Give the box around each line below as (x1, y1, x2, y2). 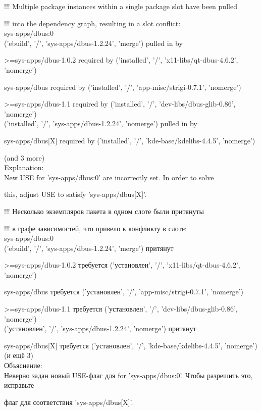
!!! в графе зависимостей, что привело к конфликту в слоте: (4, 223, 187, 233)
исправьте (4, 380, 34, 390)
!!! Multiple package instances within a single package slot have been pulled (4, 1, 237, 11)
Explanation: (4, 162, 44, 173)
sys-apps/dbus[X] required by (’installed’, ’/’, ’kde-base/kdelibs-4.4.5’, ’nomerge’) (4, 135, 255, 145)
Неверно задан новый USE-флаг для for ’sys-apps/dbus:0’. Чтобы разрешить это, (4, 370, 253, 380)
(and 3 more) (4, 152, 45, 163)
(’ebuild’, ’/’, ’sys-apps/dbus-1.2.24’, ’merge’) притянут (4, 242, 174, 253)
